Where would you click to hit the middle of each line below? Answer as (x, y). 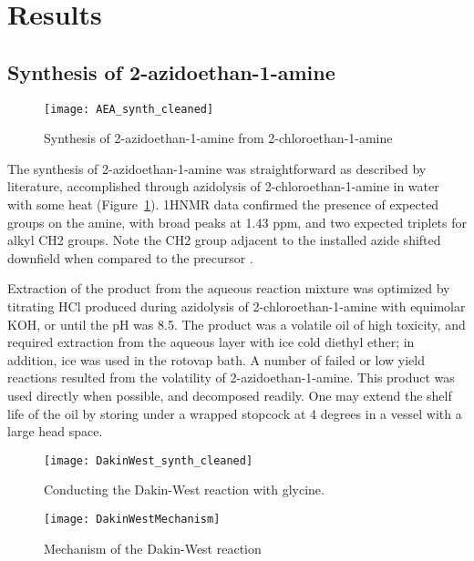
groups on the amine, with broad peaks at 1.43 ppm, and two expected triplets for (237, 222)
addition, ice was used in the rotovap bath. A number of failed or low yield (216, 359)
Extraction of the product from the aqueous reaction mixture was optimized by (229, 288)
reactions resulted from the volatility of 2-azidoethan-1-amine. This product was (231, 377)
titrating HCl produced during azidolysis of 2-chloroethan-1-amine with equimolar (237, 306)
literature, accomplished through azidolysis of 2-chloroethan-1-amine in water (223, 186)
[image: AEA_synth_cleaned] (129, 109)
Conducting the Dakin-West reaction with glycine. (184, 490)
